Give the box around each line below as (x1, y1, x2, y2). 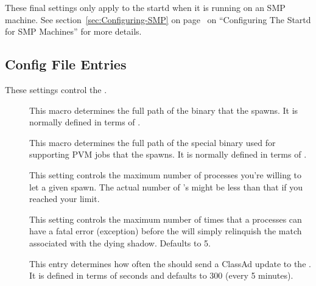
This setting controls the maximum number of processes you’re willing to (29, 168, 302, 181)
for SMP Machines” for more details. (5, 25, 142, 38)
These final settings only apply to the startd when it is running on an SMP (5, 1, 286, 13)
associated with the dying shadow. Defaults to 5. (29, 236, 211, 249)
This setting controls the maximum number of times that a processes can (29, 212, 302, 225)
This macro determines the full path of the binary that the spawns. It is (29, 103, 298, 116)
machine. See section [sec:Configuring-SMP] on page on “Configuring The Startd (5, 13, 311, 26)
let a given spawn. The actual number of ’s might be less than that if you (29, 180, 303, 193)
